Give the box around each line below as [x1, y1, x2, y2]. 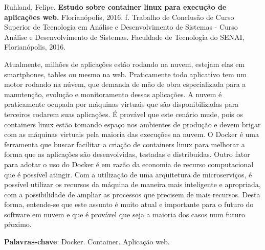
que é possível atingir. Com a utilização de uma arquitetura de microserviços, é [4, 169, 252, 179]
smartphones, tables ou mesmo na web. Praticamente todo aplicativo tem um [4, 69, 247, 79]
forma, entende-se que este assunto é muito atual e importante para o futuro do [4, 199, 254, 210]
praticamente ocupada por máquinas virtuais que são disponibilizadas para [4, 99, 239, 109]
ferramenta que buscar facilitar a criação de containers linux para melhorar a [4, 139, 245, 149]
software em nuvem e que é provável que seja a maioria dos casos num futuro [4, 209, 246, 219]
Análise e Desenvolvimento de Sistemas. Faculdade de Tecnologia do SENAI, [4, 31, 245, 42]
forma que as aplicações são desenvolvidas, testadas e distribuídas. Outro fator [4, 149, 250, 160]
